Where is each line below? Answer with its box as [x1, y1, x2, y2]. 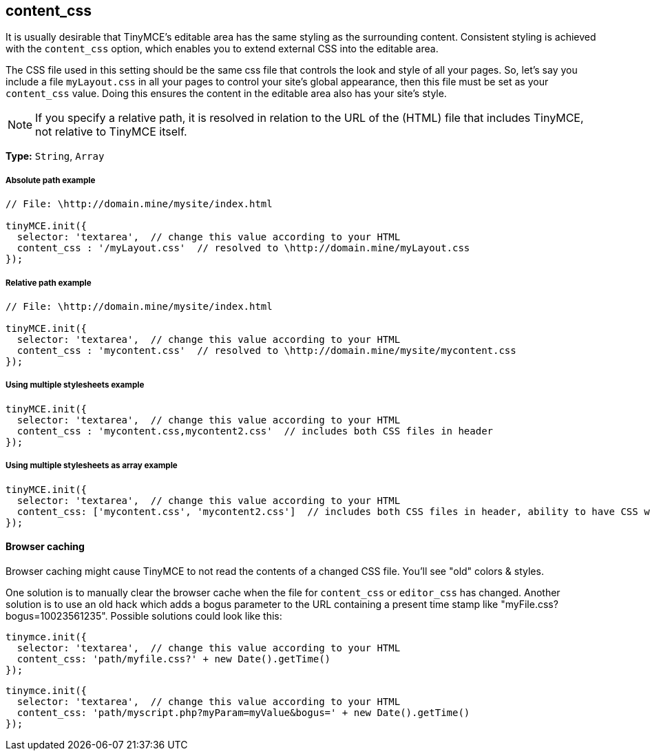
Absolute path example [6, 175, 96, 185]
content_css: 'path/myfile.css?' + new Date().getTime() [17, 653, 331, 664]
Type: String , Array [6, 150, 105, 162]
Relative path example [6, 277, 92, 288]
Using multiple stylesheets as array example [6, 461, 178, 471]
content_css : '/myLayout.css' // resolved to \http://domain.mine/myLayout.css [17, 242, 470, 254]
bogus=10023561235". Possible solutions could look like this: [6, 609, 282, 622]
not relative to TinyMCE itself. [35, 125, 187, 139]
